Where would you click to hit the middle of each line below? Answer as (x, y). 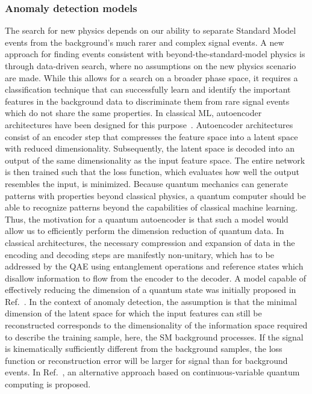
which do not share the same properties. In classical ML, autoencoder (133, 113)
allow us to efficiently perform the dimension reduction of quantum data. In (145, 231)
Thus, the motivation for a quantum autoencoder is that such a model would (147, 219)
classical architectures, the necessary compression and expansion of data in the (150, 242)
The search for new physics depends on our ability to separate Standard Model (151, 30)
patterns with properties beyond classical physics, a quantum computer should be (155, 195)
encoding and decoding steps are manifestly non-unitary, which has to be (139, 254)
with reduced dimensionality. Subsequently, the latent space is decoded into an (150, 148)
